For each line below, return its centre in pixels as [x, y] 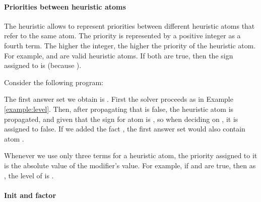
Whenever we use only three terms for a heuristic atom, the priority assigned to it [131, 155]
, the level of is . [29, 175]
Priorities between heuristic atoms [65, 6]
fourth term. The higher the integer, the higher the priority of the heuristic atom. [130, 45]
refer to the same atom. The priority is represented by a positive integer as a [122, 36]
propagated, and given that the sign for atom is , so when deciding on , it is [121, 119]
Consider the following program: [54, 82]
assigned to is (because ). [43, 65]
